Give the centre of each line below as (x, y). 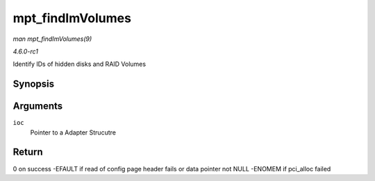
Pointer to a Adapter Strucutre (73, 132)
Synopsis (34, 84)
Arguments (38, 106)
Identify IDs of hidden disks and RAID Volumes (79, 64)
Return (28, 152)
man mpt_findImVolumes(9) (52, 39)
